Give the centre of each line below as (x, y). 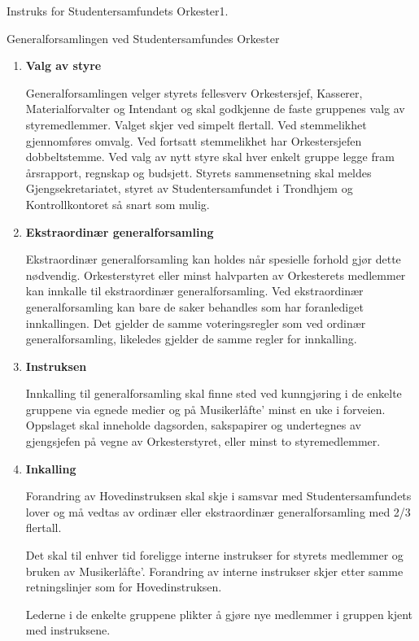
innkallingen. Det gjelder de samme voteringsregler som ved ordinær (196, 323)
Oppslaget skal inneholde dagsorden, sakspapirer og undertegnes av (193, 425)
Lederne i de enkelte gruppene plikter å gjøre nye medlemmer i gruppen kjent (219, 614)
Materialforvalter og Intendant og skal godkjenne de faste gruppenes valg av (215, 109)
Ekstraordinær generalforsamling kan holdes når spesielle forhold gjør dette (213, 259)
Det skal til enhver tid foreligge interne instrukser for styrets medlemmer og (214, 555)
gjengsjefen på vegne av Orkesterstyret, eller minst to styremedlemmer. (203, 441)
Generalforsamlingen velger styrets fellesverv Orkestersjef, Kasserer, (194, 92)
